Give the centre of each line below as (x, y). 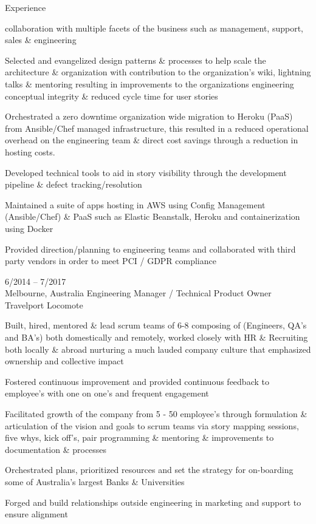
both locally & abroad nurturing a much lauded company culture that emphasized (158, 349)
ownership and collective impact (64, 361)
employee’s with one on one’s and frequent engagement (107, 393)
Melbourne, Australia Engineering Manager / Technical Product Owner (138, 293)
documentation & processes (56, 449)
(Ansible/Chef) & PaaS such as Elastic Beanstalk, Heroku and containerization (153, 216)
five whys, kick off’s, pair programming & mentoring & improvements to (139, 437)
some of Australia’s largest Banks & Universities (95, 481)
